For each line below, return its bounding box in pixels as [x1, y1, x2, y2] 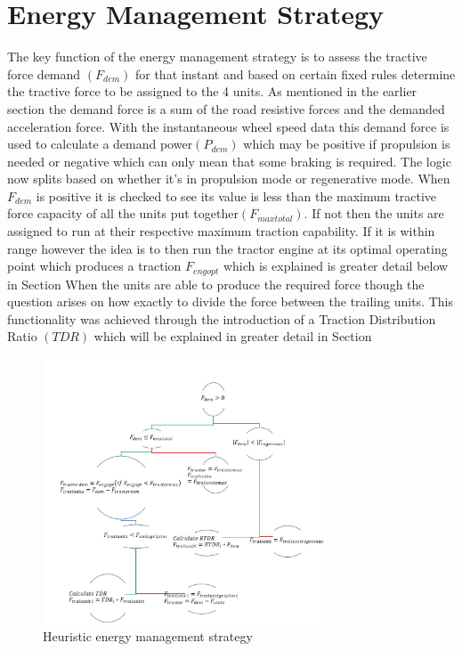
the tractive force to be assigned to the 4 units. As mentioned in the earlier [7, 82, 417, 101]
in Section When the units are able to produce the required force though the [7, 274, 425, 293]
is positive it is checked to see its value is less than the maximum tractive [36, 186, 437, 205]
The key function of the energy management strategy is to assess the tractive [7, 47, 427, 66]
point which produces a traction [7, 256, 182, 275]
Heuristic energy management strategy [43, 627, 253, 646]
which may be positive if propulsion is [243, 134, 450, 153]
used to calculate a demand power [7, 134, 193, 153]
